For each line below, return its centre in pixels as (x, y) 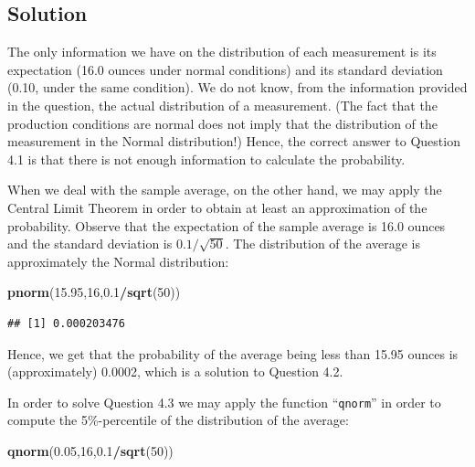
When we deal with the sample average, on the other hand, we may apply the (225, 190)
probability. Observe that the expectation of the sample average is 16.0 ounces (227, 225)
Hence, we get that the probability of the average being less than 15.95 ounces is (233, 353)
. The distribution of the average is (322, 244)
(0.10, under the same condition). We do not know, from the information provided (237, 87)
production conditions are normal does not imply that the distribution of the (223, 123)
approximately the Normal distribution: (118, 261)
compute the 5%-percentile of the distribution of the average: (178, 420)
